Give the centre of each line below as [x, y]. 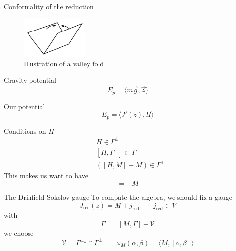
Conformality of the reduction [49, 6]
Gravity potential [30, 80]
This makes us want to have [46, 175]
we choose [19, 233]
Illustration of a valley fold [64, 63]
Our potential [25, 106]
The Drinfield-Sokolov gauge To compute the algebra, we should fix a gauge [118, 197]
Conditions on [25, 131]
